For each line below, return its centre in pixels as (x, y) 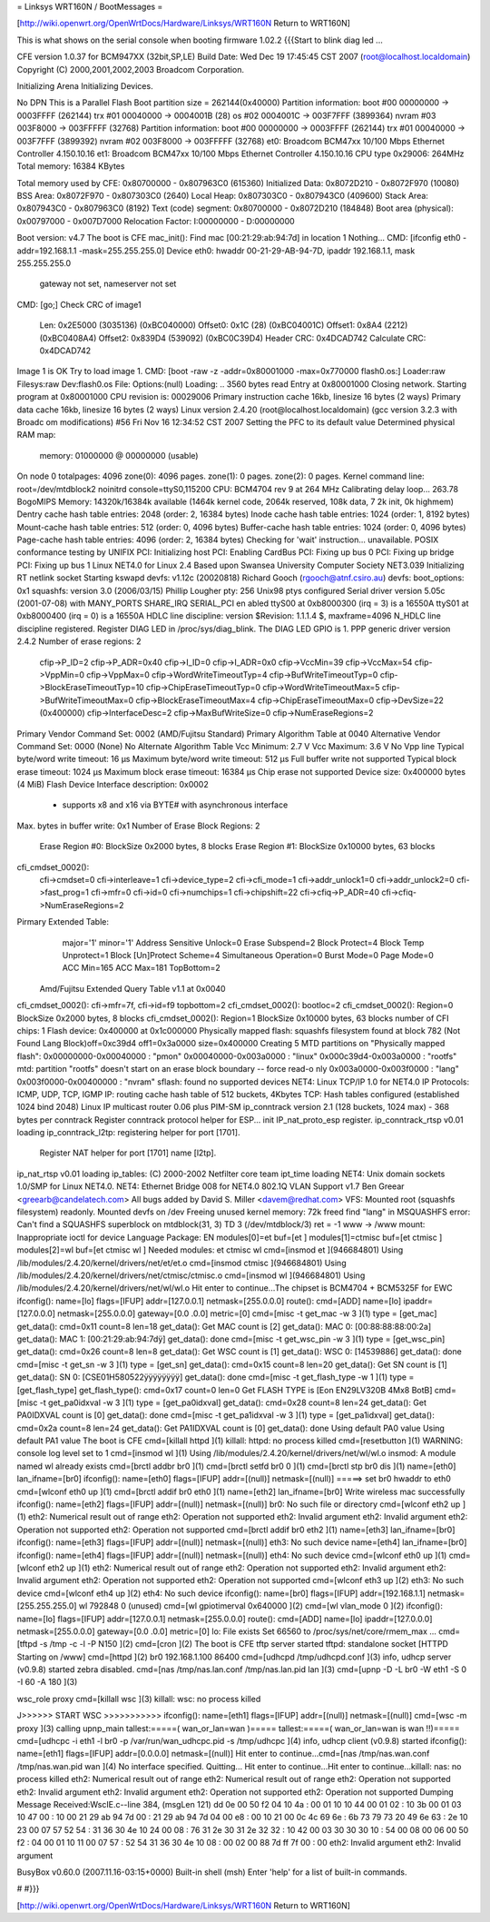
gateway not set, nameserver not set (108, 284)
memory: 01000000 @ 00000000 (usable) (119, 455)
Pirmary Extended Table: (63, 922)
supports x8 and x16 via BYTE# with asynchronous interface (175, 805)
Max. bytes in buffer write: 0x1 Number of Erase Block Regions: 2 (138, 826)
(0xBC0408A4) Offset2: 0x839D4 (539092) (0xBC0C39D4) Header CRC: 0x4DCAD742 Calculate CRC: (233, 338)
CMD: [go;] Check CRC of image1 (79, 304)
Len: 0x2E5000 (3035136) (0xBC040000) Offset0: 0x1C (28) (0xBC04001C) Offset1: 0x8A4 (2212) (224, 325)
